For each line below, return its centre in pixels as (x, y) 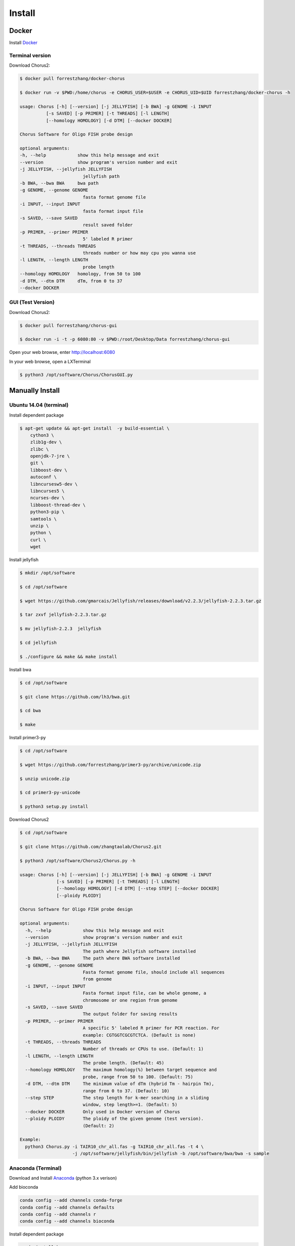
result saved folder (108, 225)
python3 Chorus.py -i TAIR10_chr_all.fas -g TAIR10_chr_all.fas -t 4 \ (114, 1147)
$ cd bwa (30, 711)
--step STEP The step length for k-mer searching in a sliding (117, 1098)
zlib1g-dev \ (46, 442)
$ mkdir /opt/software (47, 573)
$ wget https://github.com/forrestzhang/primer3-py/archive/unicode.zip (110, 765)
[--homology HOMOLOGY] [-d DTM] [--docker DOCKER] (109, 120)
